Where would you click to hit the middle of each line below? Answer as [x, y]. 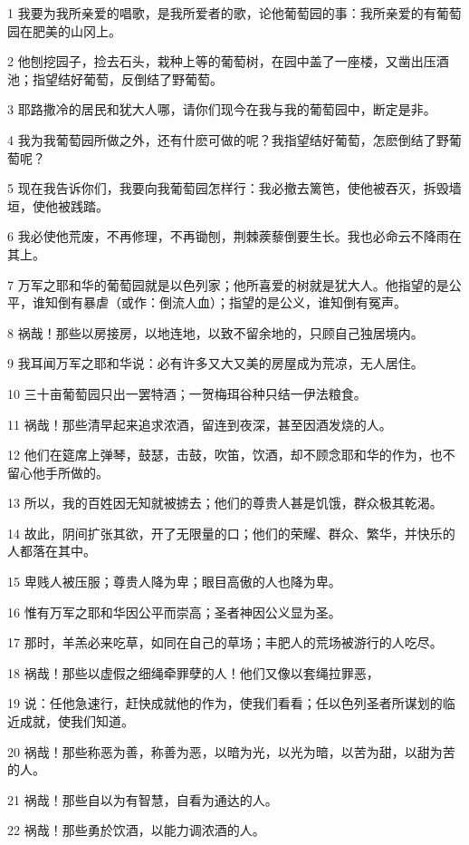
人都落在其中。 [52, 551]
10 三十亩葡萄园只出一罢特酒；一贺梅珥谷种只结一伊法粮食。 [187, 393]
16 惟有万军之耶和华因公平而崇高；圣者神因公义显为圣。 [174, 612]
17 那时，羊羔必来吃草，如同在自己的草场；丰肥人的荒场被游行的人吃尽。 [225, 642]
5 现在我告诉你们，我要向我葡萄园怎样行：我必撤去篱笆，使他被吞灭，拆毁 [228, 188]
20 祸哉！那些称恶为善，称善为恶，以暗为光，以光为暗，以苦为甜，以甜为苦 [231, 751]
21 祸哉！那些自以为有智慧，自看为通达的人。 [143, 799]
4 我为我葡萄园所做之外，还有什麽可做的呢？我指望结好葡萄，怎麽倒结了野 [228, 139]
